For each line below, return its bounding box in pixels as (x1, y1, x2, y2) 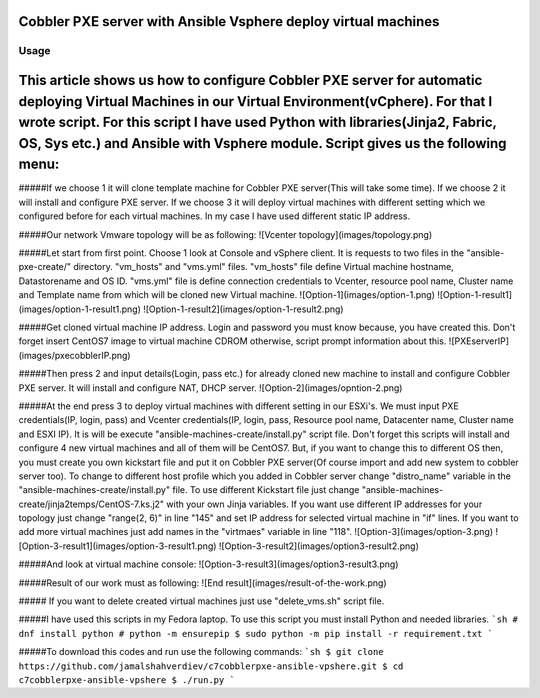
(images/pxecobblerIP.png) (18, 349, 131, 361)
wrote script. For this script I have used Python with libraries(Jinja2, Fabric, (18, 114, 497, 131)
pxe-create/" (18, 261, 72, 273)
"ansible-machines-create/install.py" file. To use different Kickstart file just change (18, 484, 360, 496)
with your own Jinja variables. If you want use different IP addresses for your (166, 498, 483, 510)
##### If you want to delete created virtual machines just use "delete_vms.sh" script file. (18, 595, 385, 607)
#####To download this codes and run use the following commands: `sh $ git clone (18, 646, 384, 658)
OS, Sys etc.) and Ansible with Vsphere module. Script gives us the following (18, 135, 507, 152)
